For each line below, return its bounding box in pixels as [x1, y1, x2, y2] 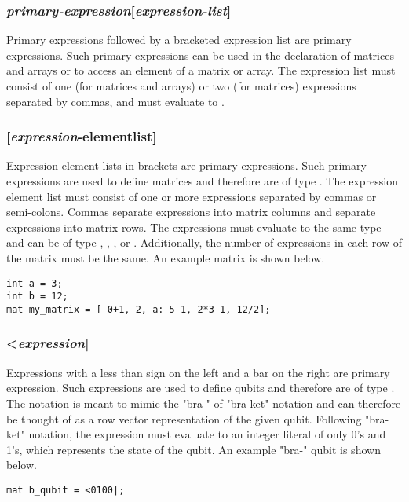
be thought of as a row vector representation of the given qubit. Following [6, 410, 362, 427]
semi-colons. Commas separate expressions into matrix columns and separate [6, 203, 376, 220]
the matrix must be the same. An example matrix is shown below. [6, 249, 325, 266]
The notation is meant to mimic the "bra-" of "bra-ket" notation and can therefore [6, 394, 401, 411]
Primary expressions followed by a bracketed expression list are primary [6, 31, 352, 48]
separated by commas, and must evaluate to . [6, 93, 225, 109]
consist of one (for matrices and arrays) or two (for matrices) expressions [6, 78, 356, 93]
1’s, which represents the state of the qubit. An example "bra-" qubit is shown [6, 441, 381, 457]
